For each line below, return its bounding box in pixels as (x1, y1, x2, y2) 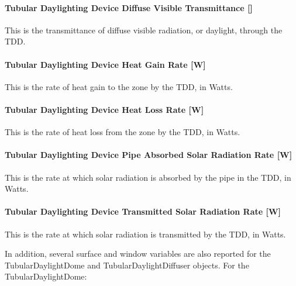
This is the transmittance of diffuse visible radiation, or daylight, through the (5, 23, 283, 36)
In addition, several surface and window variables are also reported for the (5, 247, 271, 260)
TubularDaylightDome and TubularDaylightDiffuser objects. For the (5, 259, 249, 271)
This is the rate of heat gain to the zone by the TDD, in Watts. (5, 80, 233, 92)
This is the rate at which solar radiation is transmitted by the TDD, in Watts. (5, 228, 286, 240)
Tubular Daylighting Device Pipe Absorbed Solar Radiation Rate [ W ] (5, 149, 292, 161)
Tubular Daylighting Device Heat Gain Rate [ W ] (5, 58, 206, 70)
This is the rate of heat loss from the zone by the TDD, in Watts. (5, 126, 240, 138)
